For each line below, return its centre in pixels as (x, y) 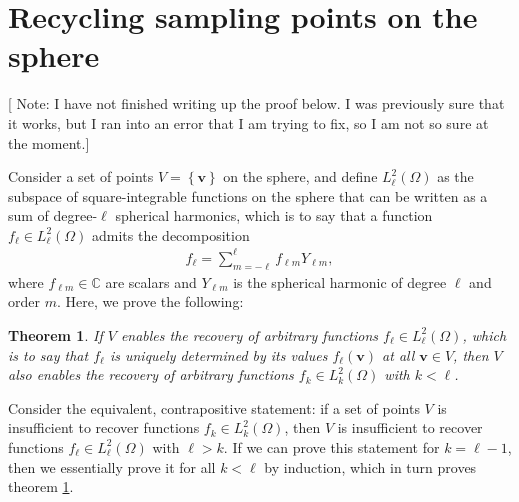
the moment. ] (49, 142)
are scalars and (151, 281)
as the (455, 176)
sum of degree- (53, 215)
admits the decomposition (171, 234)
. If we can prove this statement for (331, 446)
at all (398, 354)
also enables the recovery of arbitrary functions (151, 374)
